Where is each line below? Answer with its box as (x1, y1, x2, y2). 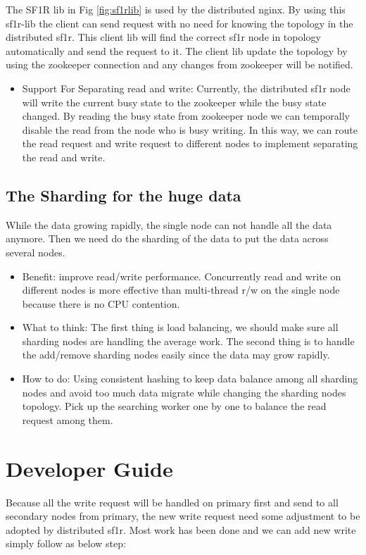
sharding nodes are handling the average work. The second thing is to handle (22, 333, 355, 348)
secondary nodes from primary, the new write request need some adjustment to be (6, 509, 360, 523)
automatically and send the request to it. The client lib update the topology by (6, 43, 348, 58)
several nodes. (6, 244, 65, 259)
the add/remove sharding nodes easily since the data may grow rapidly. (22, 347, 330, 362)
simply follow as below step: (6, 536, 126, 551)
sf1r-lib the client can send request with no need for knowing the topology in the (6, 15, 353, 30)
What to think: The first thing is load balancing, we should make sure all (22, 320, 339, 335)
